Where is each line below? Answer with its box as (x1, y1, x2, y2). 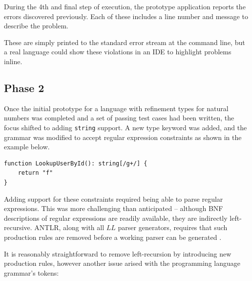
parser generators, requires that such (118, 222, 228, 233)
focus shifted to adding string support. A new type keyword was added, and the (4, 122, 247, 132)
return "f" (18, 169, 53, 177)
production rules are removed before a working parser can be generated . (4, 232, 222, 242)
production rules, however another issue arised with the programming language (4, 258, 240, 268)
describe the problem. (4, 21, 68, 31)
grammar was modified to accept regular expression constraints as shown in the (4, 132, 242, 142)
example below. (4, 141, 50, 152)
